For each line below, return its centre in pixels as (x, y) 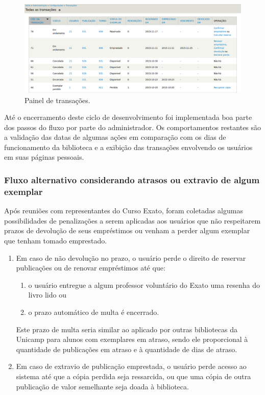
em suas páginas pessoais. (44, 157)
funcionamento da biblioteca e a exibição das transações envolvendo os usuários (128, 147)
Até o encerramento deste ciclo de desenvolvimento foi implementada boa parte (128, 117)
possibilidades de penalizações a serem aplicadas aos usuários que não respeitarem (132, 220)
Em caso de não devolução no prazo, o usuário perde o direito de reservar (131, 257)
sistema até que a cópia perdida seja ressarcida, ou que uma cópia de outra (134, 376)
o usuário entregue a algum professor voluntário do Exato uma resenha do (144, 285)
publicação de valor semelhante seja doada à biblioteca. (102, 386)
